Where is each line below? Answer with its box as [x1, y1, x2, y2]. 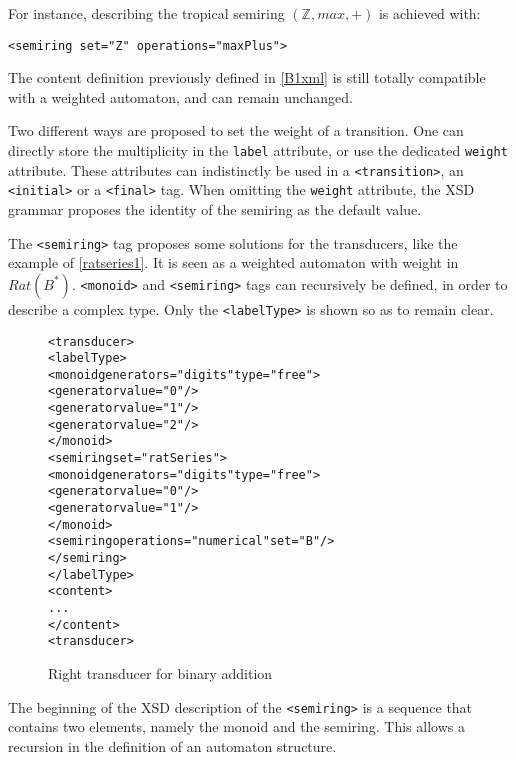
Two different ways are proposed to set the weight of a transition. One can [8, 120, 464, 141]
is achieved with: [378, 3, 481, 23]
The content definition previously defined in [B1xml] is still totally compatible [8, 67, 486, 88]
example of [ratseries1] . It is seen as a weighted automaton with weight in [8, 252, 459, 273]
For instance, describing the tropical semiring [8, 3, 285, 23]
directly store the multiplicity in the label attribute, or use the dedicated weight [8, 140, 508, 161]
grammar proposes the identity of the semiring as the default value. [8, 199, 422, 219]
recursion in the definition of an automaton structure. [8, 735, 337, 756]
